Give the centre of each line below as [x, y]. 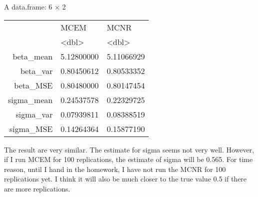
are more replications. [37, 188]
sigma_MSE [31, 128]
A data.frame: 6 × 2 [35, 6]
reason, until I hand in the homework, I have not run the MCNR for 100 [115, 169]
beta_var [36, 70]
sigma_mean [30, 99]
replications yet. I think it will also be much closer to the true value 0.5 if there [126, 179]
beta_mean [33, 56]
